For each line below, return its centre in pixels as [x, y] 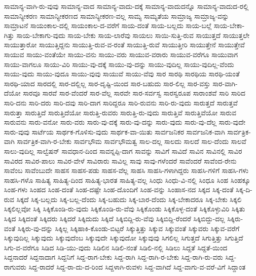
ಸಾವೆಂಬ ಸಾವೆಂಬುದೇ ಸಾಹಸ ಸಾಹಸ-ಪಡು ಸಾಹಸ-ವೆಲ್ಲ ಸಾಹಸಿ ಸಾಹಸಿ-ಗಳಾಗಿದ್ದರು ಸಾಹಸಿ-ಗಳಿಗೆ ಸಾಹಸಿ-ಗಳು [126, 170]
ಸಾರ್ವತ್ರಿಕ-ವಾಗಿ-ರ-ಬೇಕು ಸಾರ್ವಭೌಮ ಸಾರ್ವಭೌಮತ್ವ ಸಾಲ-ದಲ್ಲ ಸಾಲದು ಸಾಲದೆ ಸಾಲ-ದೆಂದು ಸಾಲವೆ [132, 141]
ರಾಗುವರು [15, 267]
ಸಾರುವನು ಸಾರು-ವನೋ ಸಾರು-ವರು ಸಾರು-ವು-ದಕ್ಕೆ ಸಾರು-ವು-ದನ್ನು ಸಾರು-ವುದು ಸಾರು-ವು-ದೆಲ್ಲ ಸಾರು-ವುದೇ [125, 122]
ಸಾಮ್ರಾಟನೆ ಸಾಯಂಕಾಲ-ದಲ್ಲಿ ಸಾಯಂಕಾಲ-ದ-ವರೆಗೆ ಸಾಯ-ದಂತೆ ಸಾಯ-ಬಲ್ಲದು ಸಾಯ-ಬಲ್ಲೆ [108, 25]
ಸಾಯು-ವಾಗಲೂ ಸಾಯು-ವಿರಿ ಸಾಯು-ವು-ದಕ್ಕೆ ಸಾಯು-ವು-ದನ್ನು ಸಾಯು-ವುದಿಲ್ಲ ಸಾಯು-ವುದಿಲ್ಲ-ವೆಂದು [119, 64]
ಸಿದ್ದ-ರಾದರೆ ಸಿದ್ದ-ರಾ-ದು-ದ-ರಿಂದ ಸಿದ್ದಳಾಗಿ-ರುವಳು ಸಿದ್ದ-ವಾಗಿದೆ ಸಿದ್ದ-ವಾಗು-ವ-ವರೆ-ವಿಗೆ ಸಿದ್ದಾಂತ [137, 267]
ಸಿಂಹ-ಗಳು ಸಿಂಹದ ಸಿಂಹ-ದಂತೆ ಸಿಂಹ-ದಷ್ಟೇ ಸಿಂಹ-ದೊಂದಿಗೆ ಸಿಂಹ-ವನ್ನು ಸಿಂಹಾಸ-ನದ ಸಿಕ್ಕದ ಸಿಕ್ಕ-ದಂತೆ [119, 190]
